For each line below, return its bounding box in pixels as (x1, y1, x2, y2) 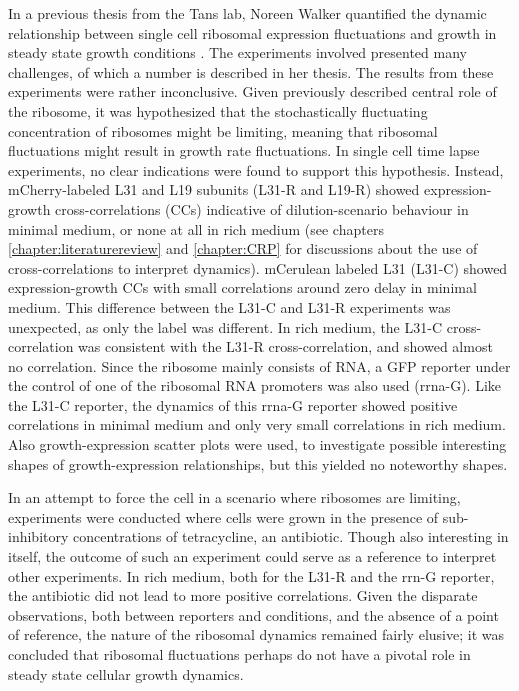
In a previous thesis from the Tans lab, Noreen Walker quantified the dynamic (8, 3, 487, 23)
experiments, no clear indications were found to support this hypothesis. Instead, (8, 159, 504, 180)
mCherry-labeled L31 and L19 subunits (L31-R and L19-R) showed (8, 179, 420, 200)
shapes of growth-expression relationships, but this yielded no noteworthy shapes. (8, 453, 508, 474)
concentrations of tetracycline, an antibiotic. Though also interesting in (73, 526, 509, 547)
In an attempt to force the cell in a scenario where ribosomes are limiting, (8, 487, 461, 508)
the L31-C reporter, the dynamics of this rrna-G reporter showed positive (8, 394, 458, 415)
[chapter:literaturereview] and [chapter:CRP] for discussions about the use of (8, 238, 478, 259)
